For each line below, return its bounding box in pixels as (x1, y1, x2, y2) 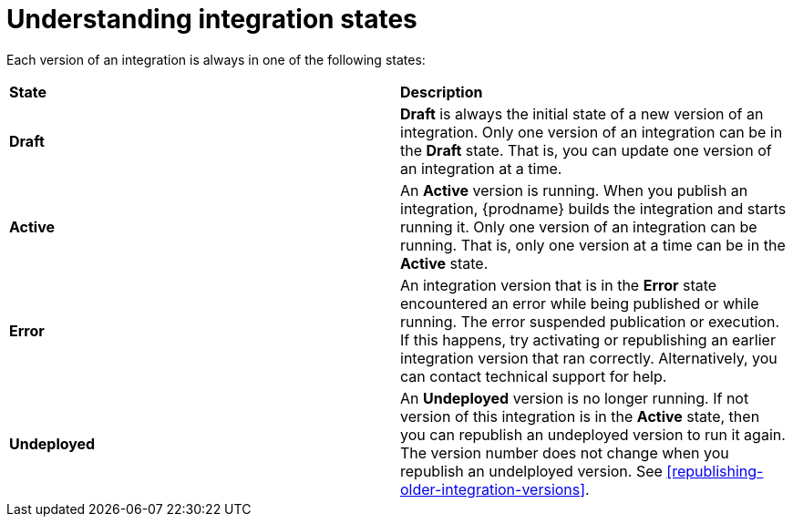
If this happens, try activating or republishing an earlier (400, 330, 776, 349)
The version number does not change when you (400, 443, 729, 462)
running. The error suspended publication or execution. (400, 312, 779, 331)
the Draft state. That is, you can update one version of (400, 140, 772, 159)
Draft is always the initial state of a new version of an (400, 104, 764, 123)
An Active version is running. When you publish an (400, 180, 748, 200)
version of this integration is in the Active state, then (400, 406, 760, 426)
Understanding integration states (6, 4, 417, 35)
